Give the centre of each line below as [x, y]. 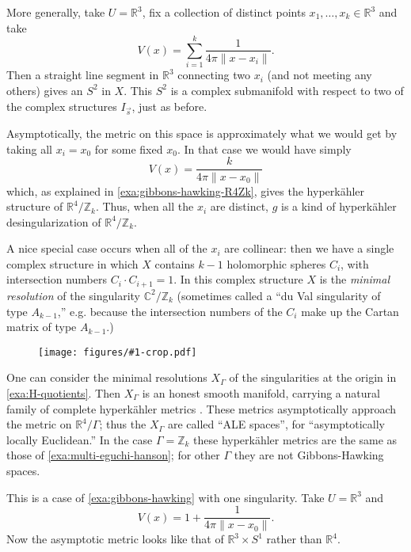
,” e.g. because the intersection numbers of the [170, 311]
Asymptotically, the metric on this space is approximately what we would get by [202, 133]
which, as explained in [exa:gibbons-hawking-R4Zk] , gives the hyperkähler [186, 190]
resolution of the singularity [74, 295]
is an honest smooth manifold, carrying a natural [261, 392]
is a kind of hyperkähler [339, 206]
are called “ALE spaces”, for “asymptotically [276, 424]
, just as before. [169, 106]
